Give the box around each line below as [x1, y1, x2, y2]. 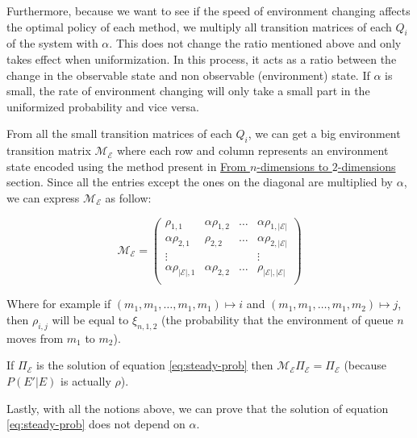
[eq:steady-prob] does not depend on [6, 415, 186, 432]
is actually [60, 372, 111, 389]
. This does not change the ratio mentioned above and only [109, 35, 402, 52]
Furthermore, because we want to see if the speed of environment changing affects [6, 2, 411, 19]
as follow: [105, 189, 152, 206]
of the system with [6, 35, 98, 52]
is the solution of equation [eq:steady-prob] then [36, 357, 273, 373]
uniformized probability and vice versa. [6, 98, 200, 115]
